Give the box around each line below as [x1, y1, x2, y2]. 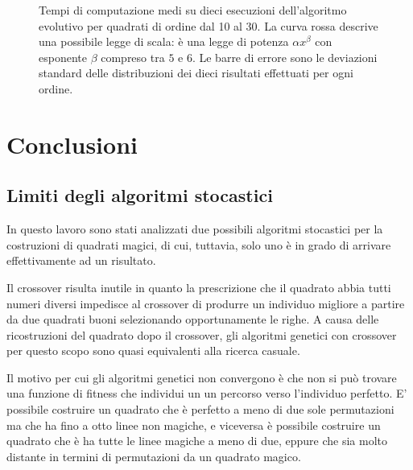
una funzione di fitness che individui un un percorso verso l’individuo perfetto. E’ [6, 385, 407, 402]
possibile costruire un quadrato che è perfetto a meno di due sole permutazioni [6, 401, 394, 418]
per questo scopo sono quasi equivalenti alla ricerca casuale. [6, 342, 300, 359]
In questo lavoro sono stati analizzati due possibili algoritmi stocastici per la [6, 221, 383, 237]
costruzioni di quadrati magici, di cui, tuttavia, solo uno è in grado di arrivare [6, 236, 391, 253]
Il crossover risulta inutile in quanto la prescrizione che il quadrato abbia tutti [6, 278, 391, 295]
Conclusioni [6, 127, 138, 160]
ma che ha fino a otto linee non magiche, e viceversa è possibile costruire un [6, 416, 381, 433]
